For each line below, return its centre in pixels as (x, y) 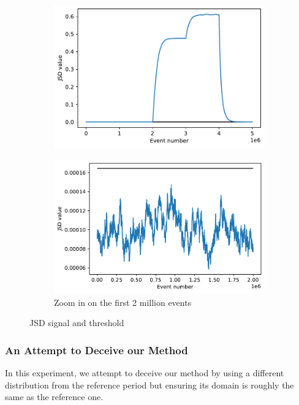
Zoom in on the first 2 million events (123, 302)
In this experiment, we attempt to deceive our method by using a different (145, 373)
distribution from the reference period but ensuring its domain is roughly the (149, 385)
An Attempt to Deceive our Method (97, 350)
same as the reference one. (54, 397)
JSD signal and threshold (77, 323)
